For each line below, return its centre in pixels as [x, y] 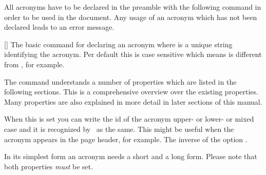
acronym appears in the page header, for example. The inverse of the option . [126, 139]
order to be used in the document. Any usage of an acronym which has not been [131, 17]
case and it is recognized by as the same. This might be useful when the [119, 129]
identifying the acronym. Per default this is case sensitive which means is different [133, 54]
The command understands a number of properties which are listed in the [120, 81]
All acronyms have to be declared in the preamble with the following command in [133, 7]
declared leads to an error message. [59, 27]
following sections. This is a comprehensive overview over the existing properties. [131, 92]
